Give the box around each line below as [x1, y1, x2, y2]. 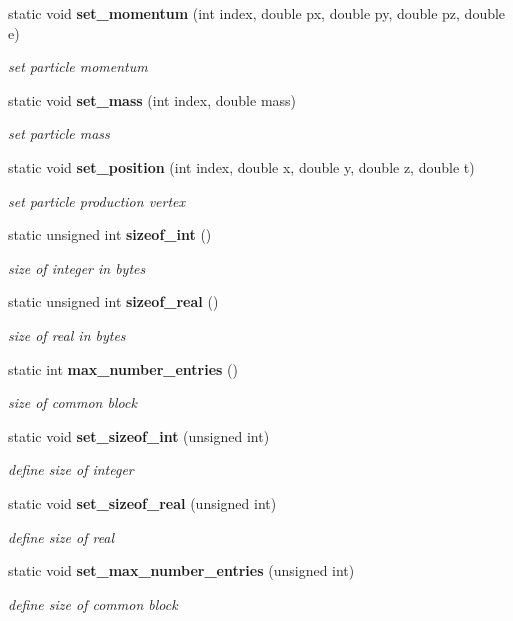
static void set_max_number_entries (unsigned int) [8, 560, 355, 581]
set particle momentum [8, 56, 148, 77]
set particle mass [8, 123, 110, 144]
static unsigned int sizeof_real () [8, 291, 219, 312]
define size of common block [8, 593, 178, 614]
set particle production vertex [8, 190, 186, 211]
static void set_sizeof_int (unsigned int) [8, 425, 270, 446]
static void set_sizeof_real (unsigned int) [8, 492, 277, 513]
